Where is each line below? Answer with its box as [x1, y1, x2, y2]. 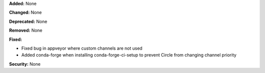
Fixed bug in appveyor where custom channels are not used [21, 45, 142, 51]
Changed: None [9, 10, 42, 16]
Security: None [9, 61, 41, 67]
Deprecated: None [9, 18, 48, 24]
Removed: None [9, 27, 43, 34]
